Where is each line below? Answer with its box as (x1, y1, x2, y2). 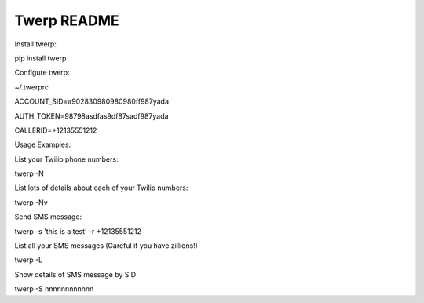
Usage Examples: (14, 140, 71, 149)
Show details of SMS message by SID (14, 269, 137, 279)
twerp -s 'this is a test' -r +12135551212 (14, 226, 141, 235)
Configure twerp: (14, 68, 70, 78)
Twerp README (14, 12, 119, 29)
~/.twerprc (14, 82, 49, 92)
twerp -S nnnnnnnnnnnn (14, 284, 94, 294)
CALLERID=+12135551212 (14, 126, 97, 135)
